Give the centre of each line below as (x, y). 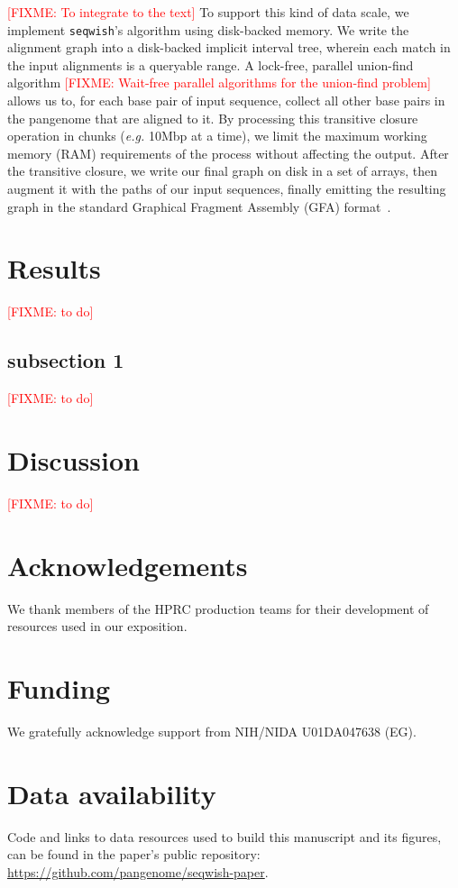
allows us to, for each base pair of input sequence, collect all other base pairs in (226, 101)
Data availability (112, 793)
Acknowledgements (128, 565)
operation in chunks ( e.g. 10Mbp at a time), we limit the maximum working (217, 136)
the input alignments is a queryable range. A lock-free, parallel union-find (211, 64)
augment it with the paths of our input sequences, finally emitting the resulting (227, 188)
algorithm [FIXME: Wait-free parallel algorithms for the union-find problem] (219, 82)
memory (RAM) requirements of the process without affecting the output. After (228, 153)
